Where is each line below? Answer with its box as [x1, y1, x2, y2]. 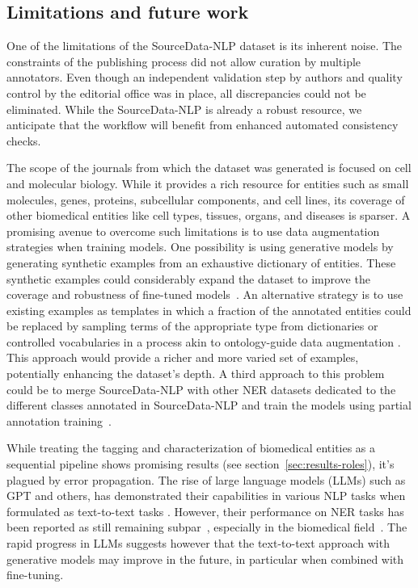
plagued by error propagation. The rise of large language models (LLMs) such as [6, 471, 406, 488]
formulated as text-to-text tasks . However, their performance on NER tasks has [6, 502, 404, 519]
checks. [6, 132, 41, 149]
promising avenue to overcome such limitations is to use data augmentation [6, 222, 380, 239]
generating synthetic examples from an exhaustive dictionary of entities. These [6, 254, 396, 271]
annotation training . [6, 412, 112, 429]
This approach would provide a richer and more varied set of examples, [6, 349, 359, 366]
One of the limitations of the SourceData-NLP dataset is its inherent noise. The [6, 37, 403, 54]
